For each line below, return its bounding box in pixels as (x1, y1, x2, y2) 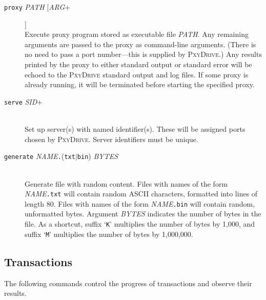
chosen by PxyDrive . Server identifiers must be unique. (25, 133, 198, 144)
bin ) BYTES (77, 151, 118, 162)
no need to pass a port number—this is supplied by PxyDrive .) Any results (25, 49, 262, 59)
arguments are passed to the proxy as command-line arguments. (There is (25, 38, 256, 49)
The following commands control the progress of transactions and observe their (4, 277, 252, 288)
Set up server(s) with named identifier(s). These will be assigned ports (25, 124, 245, 134)
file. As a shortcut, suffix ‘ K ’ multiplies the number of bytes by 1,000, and (25, 218, 255, 229)
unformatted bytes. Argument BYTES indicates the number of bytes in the (25, 208, 261, 219)
